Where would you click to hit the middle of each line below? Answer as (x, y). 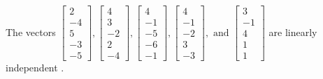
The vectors (31, 32)
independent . (35, 68)
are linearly (293, 32)
